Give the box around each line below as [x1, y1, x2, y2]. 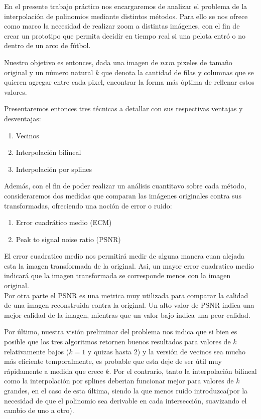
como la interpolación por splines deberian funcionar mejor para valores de [4, 375, 234, 386]
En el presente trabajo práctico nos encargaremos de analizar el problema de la [4, 1, 247, 11]
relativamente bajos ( [4, 346, 69, 356]
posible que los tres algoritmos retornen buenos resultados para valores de [4, 336, 231, 347]
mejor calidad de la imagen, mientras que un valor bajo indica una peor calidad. [4, 309, 250, 320]
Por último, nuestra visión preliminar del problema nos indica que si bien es [4, 326, 237, 337]
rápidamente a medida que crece [4, 365, 103, 376]
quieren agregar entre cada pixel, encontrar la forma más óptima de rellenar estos [4, 77, 254, 87]
